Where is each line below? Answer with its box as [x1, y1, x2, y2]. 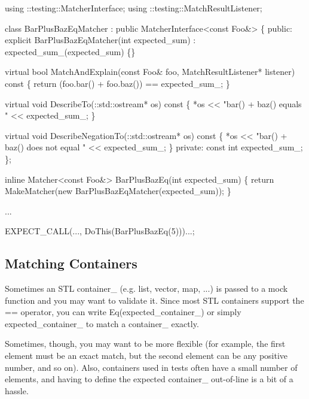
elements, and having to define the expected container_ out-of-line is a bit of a [5, 373, 293, 385]
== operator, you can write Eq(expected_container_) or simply [5, 306, 241, 318]
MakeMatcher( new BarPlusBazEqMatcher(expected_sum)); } [5, 185, 231, 197]
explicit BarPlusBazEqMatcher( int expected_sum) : [5, 34, 196, 46]
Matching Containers [5, 254, 137, 273]
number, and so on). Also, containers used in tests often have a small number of [5, 361, 298, 373]
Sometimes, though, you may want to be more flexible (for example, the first [5, 337, 286, 350]
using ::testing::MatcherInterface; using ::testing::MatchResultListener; [5, 2, 262, 14]
